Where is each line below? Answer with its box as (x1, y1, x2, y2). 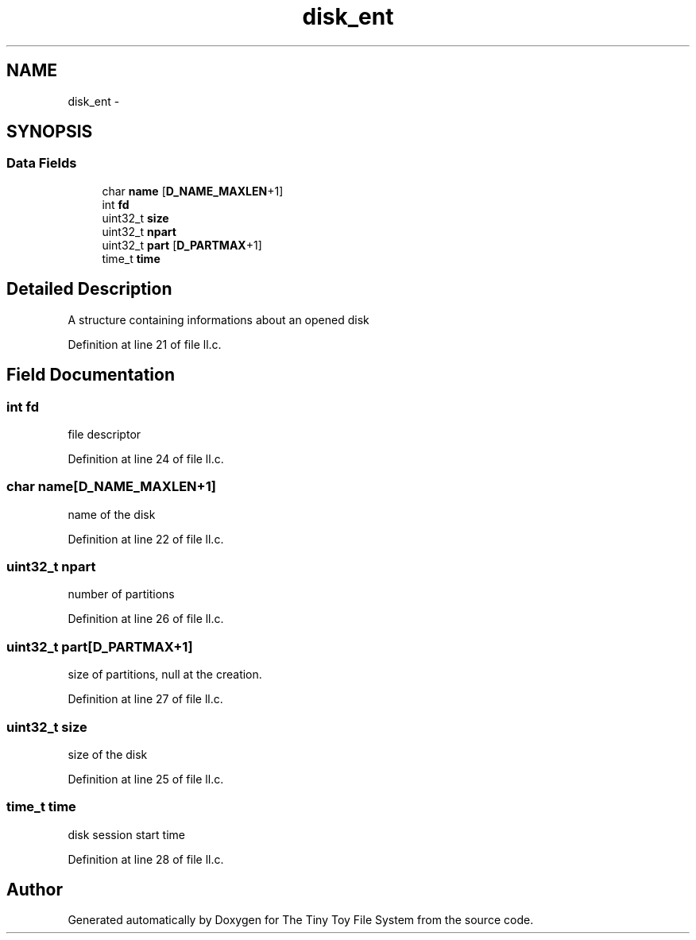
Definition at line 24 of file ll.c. (68, 451, 224, 466)
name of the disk (68, 507, 156, 521)
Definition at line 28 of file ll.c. (68, 852, 224, 866)
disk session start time (68, 827, 185, 841)
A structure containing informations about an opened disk (68, 312, 369, 327)
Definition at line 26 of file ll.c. (68, 612, 224, 626)
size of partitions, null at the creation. (68, 667, 262, 682)
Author (6, 880, 63, 900)
